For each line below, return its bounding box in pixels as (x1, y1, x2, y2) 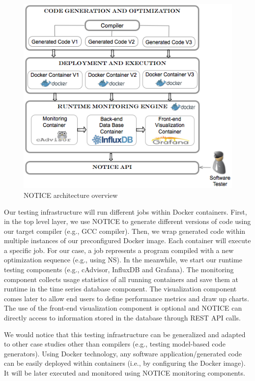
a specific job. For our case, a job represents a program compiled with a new (4, 245, 234, 255)
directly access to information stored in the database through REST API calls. (4, 313, 241, 323)
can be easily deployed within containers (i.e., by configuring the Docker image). (4, 358, 246, 368)
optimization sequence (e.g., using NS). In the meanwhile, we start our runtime (4, 254, 242, 265)
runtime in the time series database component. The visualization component (4, 284, 237, 294)
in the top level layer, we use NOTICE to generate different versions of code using (4, 216, 251, 226)
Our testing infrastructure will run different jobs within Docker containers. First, (4, 206, 247, 217)
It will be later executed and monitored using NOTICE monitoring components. (4, 368, 245, 378)
